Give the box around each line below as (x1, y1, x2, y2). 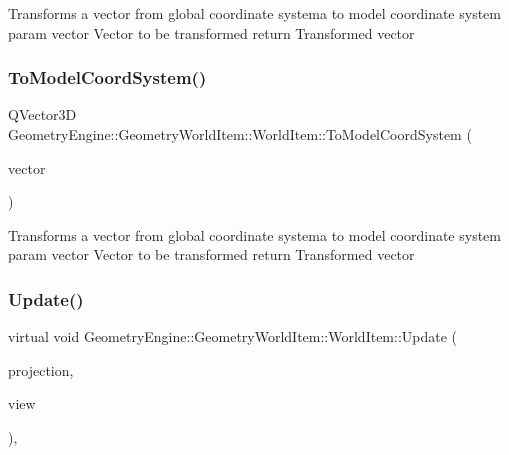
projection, (8, 359, 74, 380)
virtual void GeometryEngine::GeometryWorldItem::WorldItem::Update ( (8, 326, 458, 347)
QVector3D (8, 104, 77, 125)
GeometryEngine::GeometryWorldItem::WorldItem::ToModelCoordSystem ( (8, 124, 472, 144)
